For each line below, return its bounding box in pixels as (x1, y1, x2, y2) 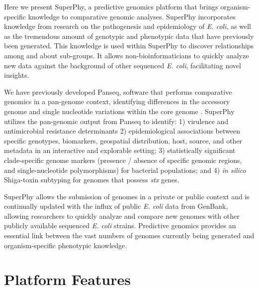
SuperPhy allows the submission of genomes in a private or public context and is (4, 191, 250, 201)
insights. (4, 70, 29, 80)
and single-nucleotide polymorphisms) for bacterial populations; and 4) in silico (4, 164, 246, 175)
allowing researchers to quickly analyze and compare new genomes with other (4, 210, 240, 221)
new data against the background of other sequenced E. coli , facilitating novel (4, 60, 241, 70)
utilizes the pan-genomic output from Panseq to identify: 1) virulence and (4, 116, 229, 126)
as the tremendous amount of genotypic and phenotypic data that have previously (4, 30, 254, 41)
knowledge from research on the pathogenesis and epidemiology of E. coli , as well (4, 21, 251, 31)
